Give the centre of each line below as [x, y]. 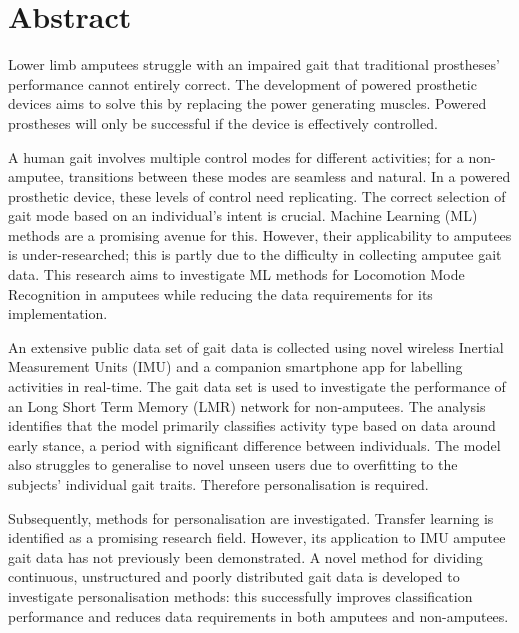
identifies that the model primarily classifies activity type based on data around [252, 425]
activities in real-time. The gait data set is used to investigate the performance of [257, 386]
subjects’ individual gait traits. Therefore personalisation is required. [218, 484]
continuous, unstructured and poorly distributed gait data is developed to [234, 576]
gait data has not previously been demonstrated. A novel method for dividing [245, 556]
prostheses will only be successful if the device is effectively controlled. [223, 122]
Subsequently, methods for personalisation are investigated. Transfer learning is [251, 517]
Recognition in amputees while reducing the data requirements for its [220, 293]
